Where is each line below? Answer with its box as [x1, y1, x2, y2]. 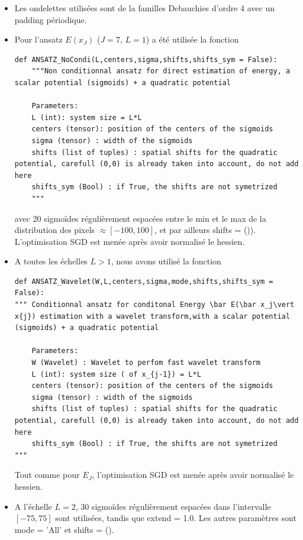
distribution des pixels [14, 224, 95, 236]
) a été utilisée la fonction [146, 33, 239, 46]
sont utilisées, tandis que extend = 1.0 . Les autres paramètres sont [55, 512, 296, 524]
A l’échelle [14, 500, 52, 512]
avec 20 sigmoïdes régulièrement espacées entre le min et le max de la [14, 212, 266, 224]
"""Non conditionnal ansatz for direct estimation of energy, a [31, 67, 291, 76]
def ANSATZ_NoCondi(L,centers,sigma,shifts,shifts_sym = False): [14, 55, 278, 64]
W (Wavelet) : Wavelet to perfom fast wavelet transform [31, 358, 261, 367]
